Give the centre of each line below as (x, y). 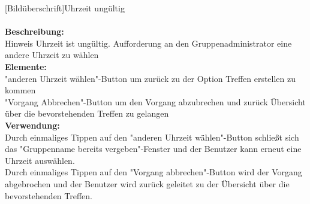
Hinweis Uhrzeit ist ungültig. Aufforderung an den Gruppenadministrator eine (148, 43)
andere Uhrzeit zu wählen (52, 55)
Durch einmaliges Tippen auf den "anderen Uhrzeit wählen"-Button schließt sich (152, 137)
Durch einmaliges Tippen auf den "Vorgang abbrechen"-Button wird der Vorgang (154, 172)
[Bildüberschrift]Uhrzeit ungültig (65, 8)
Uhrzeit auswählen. (40, 160)
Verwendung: (32, 125)
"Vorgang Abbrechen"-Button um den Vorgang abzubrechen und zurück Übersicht (155, 101)
